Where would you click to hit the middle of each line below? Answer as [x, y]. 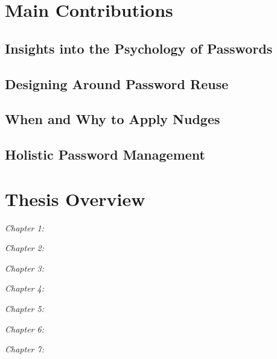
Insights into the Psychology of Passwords [139, 48]
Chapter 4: [24, 288]
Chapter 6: [24, 329]
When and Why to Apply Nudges [113, 119]
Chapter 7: [24, 349]
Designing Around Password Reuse [117, 83]
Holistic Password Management [105, 155]
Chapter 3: [24, 268]
